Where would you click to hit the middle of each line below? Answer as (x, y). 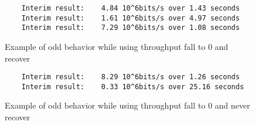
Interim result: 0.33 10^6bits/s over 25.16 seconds (133, 87)
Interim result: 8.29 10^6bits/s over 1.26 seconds (130, 77)
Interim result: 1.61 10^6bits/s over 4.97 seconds (130, 18)
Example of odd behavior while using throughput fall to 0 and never (127, 105)
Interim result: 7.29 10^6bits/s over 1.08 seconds (130, 28)
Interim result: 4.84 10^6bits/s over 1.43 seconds (130, 8)
